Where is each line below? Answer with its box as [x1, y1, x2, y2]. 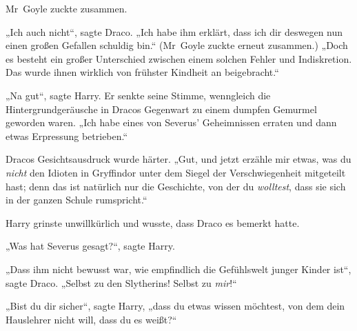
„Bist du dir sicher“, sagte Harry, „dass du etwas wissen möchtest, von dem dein [6, 299, 345, 313]
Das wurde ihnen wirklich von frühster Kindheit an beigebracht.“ [6, 65, 279, 79]
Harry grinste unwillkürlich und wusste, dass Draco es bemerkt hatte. [6, 215, 300, 230]
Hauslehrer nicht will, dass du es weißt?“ [6, 312, 177, 326]
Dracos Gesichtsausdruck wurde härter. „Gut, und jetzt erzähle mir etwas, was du [6, 152, 351, 166]
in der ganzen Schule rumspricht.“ [6, 192, 147, 207]
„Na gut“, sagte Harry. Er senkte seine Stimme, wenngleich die [6, 88, 271, 102]
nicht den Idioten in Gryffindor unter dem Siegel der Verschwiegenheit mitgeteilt [6, 165, 346, 179]
